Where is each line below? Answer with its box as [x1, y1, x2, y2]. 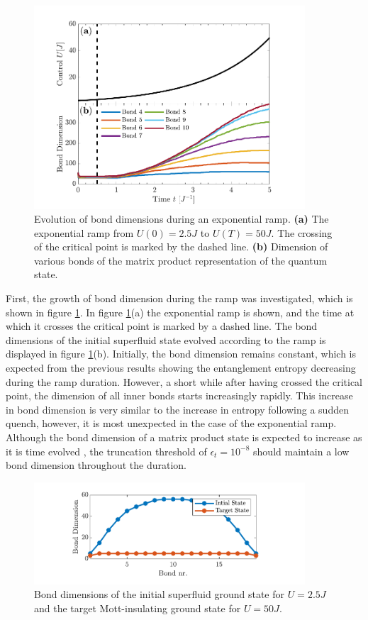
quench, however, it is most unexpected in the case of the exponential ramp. [6, 416, 337, 431]
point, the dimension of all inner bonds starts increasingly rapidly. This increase [6, 388, 353, 403]
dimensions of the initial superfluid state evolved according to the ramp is [6, 332, 326, 347]
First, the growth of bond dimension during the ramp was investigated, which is [6, 291, 353, 306]
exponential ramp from [34, 225, 134, 240]
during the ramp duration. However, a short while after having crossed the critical [6, 374, 363, 389]
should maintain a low [253, 443, 350, 458]
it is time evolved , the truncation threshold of [6, 443, 207, 458]
